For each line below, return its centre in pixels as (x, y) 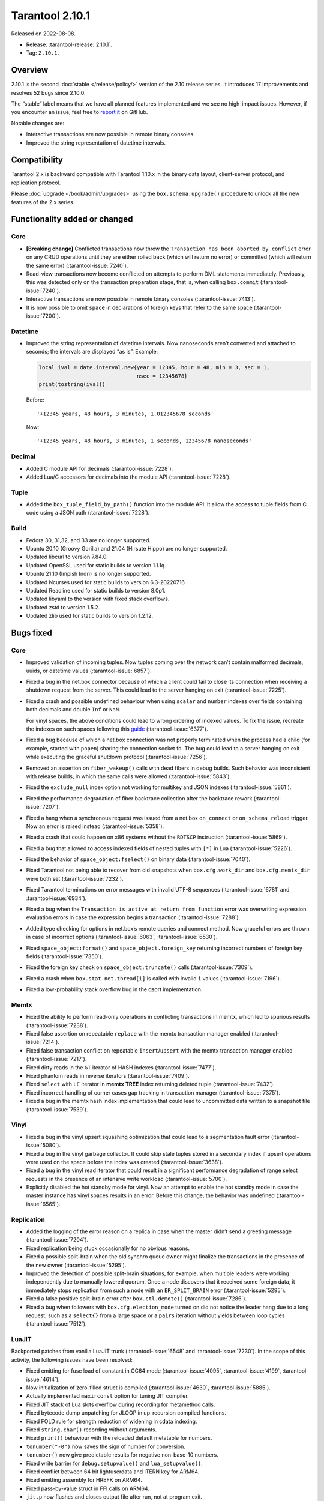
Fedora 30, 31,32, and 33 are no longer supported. (88, 540)
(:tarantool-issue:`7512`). (56, 1324)
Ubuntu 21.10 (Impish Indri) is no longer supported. (88, 574)
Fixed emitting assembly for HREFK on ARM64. (84, 1480)
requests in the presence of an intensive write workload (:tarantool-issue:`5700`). (127, 1179)
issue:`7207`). (43, 807)
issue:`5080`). (43, 1145)
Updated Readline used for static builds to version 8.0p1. (96, 590)
